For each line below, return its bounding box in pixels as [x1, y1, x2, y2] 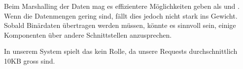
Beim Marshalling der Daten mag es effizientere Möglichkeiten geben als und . [4, 1, 240, 11]
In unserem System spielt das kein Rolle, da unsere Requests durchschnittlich [4, 46, 238, 56]
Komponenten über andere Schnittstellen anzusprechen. [4, 29, 172, 40]
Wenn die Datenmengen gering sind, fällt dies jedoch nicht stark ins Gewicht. [4, 10, 238, 21]
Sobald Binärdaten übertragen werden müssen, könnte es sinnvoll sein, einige [4, 20, 236, 30]
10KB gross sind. [4, 55, 55, 66]
